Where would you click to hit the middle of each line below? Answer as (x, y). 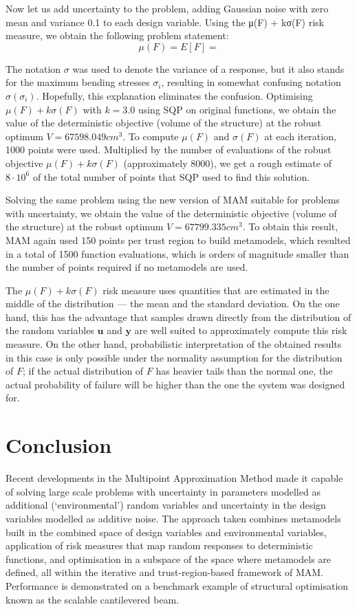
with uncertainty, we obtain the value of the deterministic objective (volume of (171, 213)
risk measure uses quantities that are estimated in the (216, 290)
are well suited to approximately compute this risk (241, 330)
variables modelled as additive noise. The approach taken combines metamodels (173, 518)
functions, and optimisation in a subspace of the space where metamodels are (169, 558)
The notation (33, 68)
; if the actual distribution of (83, 371)
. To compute (151, 136)
